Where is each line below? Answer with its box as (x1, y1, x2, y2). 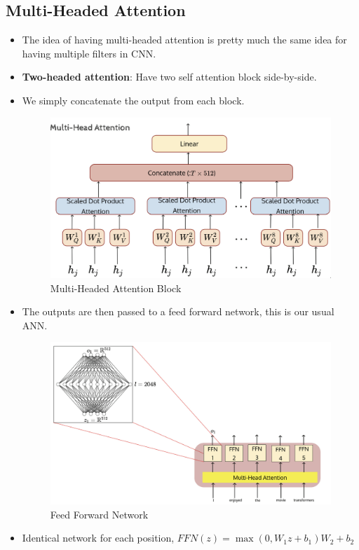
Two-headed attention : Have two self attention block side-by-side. (22, 69, 317, 84)
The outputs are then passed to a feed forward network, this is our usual (22, 304, 334, 319)
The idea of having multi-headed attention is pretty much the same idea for (22, 32, 347, 47)
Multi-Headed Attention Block (50, 280, 182, 295)
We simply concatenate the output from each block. (22, 92, 245, 107)
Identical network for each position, (22, 530, 175, 545)
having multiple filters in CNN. (22, 46, 156, 60)
